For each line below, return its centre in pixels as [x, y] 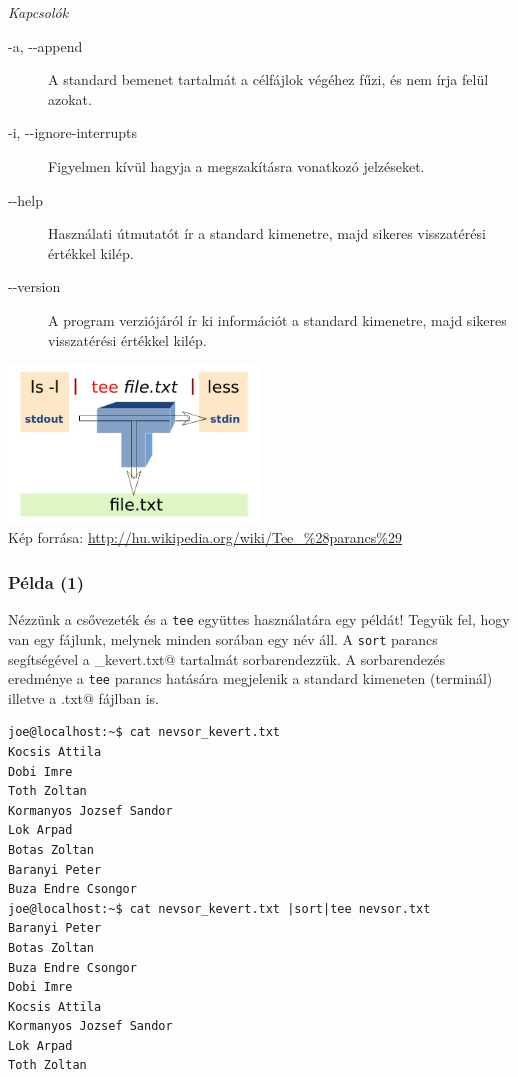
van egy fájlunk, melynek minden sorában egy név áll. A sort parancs [223, 638]
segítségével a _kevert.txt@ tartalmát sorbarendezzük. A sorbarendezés [226, 658]
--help [25, 199]
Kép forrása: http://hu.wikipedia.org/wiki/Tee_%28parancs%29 [205, 537]
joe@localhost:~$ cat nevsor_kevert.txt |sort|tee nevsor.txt [219, 908]
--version [34, 286]
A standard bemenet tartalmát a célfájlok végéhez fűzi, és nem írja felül [268, 79]
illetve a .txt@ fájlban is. [83, 697]
